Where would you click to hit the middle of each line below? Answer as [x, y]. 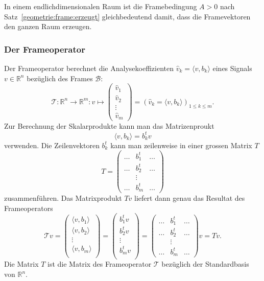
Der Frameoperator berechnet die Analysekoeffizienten [89, 68]
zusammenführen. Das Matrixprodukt [63, 198]
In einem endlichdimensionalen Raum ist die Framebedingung [101, 6]
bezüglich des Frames [60, 78]
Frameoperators [29, 208]
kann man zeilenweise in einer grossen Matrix [181, 145]
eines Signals [232, 68]
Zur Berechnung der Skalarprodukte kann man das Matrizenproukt [109, 126]
